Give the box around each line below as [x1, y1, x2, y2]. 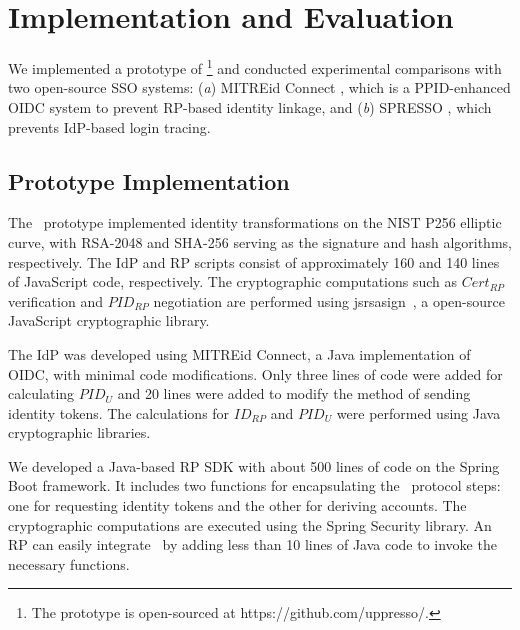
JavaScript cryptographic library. [8, 310, 210, 331]
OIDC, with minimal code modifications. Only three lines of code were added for [8, 363, 503, 384]
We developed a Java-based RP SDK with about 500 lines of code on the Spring [8, 455, 500, 476]
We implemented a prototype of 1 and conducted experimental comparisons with [8, 55, 502, 78]
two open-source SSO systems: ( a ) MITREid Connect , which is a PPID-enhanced [8, 77, 511, 98]
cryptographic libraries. [8, 422, 151, 443]
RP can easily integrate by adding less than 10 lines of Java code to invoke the [8, 534, 497, 555]
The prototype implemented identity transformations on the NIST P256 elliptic [8, 212, 502, 233]
